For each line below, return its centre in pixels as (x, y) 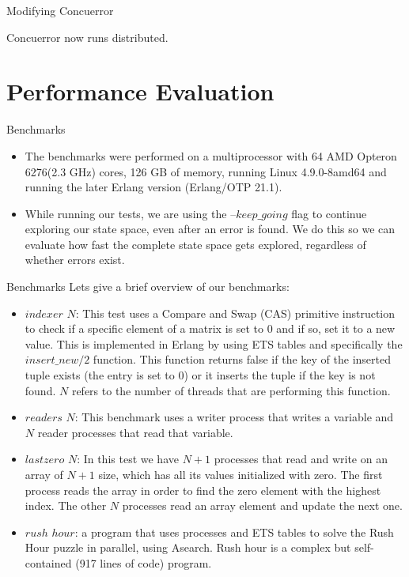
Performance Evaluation (140, 91)
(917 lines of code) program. (144, 562)
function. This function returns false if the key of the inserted (242, 359)
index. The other (66, 505)
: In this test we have (128, 459)
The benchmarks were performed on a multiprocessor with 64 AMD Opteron (211, 155)
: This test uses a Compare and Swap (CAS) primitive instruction (235, 313)
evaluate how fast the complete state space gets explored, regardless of (195, 244)
